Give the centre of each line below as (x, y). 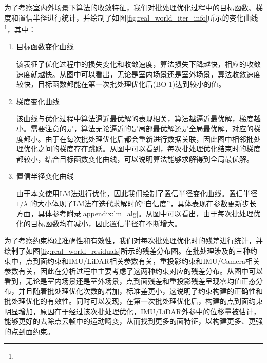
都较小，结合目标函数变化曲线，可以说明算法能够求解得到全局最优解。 (135, 158)
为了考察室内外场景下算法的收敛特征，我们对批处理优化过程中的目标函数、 (130, 7)
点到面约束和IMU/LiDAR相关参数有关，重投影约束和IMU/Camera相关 (143, 261)
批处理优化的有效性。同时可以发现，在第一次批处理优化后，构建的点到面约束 (133, 301)
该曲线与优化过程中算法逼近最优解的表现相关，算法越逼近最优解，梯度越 (138, 118)
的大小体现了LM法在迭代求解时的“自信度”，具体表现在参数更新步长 (143, 203)
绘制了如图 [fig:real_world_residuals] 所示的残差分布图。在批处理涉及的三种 (127, 250)
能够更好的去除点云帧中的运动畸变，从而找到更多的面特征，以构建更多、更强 (133, 321)
